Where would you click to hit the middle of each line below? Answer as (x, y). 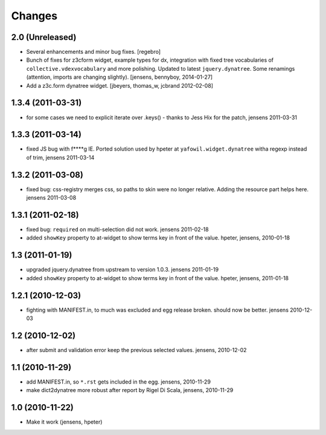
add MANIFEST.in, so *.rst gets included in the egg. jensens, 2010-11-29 (119, 382)
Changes (34, 16)
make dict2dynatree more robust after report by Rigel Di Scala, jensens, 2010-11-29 (130, 390)
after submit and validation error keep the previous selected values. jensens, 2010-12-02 (136, 350)
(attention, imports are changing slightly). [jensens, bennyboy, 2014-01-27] (120, 77)
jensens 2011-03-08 (51, 198)
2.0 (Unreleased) (44, 37)
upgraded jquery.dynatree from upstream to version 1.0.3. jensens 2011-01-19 (123, 270)
